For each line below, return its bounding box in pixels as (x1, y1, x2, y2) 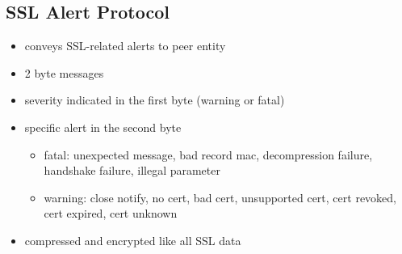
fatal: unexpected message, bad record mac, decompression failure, (44, 146, 373, 163)
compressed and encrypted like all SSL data (24, 231, 241, 248)
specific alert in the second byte (24, 118, 182, 135)
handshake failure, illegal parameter (44, 162, 220, 179)
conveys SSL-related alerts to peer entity (24, 37, 226, 54)
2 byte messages (24, 64, 104, 81)
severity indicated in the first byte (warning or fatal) (24, 91, 285, 108)
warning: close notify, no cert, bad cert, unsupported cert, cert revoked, (44, 188, 396, 205)
